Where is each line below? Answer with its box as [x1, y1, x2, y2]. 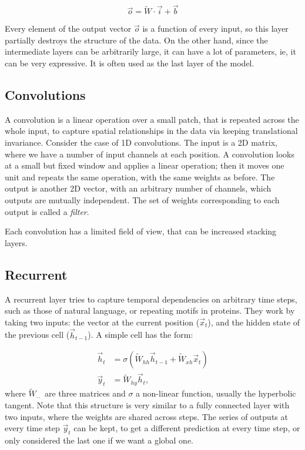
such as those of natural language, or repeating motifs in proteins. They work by [5, 304, 295, 317]
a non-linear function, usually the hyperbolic [136, 387, 296, 399]
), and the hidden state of [207, 315, 300, 328]
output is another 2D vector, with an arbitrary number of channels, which [5, 182, 272, 194]
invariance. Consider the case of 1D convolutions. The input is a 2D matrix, [5, 136, 277, 148]
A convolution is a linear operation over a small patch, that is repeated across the [5, 113, 299, 125]
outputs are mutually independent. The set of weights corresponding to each [5, 193, 280, 206]
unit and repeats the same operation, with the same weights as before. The [5, 170, 275, 183]
